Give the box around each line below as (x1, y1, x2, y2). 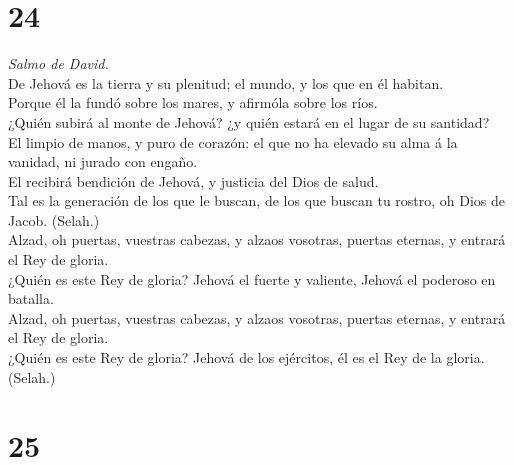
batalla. (8, 288, 54, 309)
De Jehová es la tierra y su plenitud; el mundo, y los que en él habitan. (8, 72, 444, 93)
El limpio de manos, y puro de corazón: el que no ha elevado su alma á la (8, 131, 458, 152)
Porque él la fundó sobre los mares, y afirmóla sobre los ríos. (8, 92, 378, 113)
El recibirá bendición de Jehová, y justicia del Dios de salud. (8, 170, 379, 191)
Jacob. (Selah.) (8, 209, 100, 230)
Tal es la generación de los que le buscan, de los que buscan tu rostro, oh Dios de (8, 190, 506, 211)
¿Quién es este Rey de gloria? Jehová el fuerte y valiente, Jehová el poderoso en (8, 268, 496, 289)
